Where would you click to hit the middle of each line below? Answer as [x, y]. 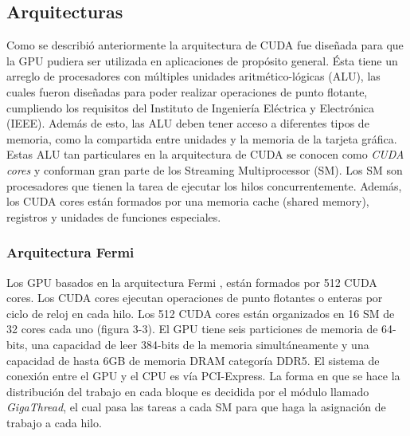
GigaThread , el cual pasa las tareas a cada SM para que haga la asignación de [196, 407]
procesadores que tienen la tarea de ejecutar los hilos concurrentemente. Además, [204, 185]
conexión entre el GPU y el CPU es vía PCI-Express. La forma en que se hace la [203, 376]
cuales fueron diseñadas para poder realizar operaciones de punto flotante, [187, 91]
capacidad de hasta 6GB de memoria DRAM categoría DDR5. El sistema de [193, 360]
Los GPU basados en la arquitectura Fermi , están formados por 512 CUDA [192, 282]
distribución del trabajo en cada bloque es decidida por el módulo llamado [188, 391]
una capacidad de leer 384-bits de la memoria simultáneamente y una [200, 344]
